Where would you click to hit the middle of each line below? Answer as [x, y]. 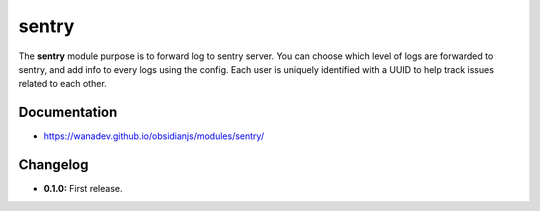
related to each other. [62, 84]
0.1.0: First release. [83, 189]
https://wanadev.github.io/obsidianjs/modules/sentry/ [154, 136]
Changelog [53, 165]
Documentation [68, 112]
